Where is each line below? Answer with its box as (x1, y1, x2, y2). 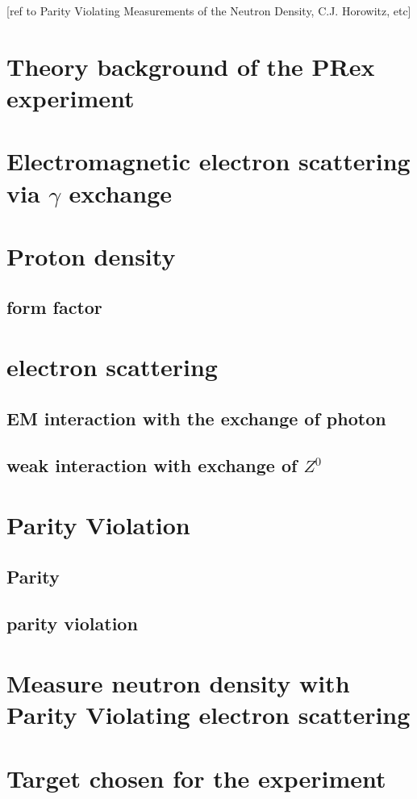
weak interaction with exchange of (6, 453, 298, 478)
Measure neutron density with (6, 666, 350, 699)
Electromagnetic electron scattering (6, 144, 411, 178)
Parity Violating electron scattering (6, 698, 411, 731)
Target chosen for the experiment (6, 761, 386, 794)
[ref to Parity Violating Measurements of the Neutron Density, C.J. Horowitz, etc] (6, 2, 411, 19)
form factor (6, 295, 102, 320)
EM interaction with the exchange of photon (6, 405, 386, 430)
